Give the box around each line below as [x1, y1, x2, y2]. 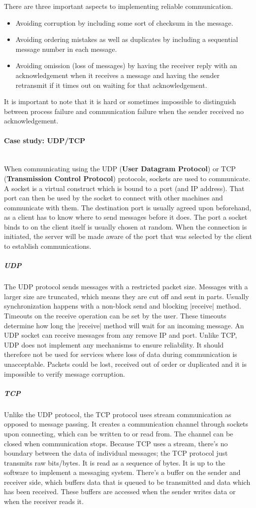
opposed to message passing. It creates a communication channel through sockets [4, 419, 249, 429]
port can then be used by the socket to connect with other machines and [4, 193, 223, 203]
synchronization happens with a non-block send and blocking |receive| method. [4, 301, 241, 311]
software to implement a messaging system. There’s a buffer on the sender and [4, 467, 241, 477]
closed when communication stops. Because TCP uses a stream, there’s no [4, 438, 228, 448]
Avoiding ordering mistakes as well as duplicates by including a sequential [15, 34, 238, 44]
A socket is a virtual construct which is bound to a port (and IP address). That [4, 183, 245, 193]
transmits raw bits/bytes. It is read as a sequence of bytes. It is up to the [4, 457, 225, 468]
